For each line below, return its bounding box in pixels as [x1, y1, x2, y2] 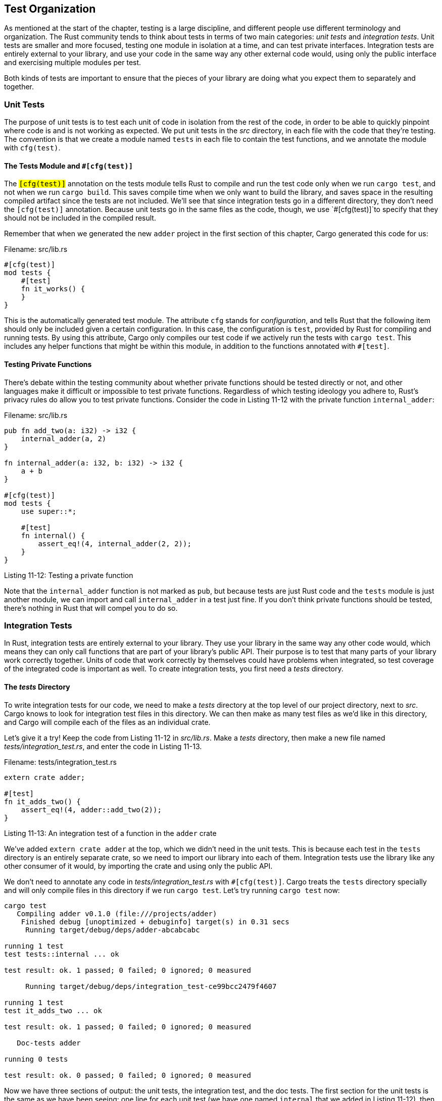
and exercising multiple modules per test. [4, 58, 141, 67]
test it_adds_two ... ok [4, 1006, 102, 1015]
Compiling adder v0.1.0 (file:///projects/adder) [17, 909, 217, 918]
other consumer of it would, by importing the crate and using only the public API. [4, 861, 273, 870]
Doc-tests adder [17, 1038, 81, 1047]
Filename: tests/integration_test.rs [4, 757, 117, 766]
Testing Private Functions [4, 360, 92, 369]
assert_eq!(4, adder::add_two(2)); [21, 805, 162, 814]
